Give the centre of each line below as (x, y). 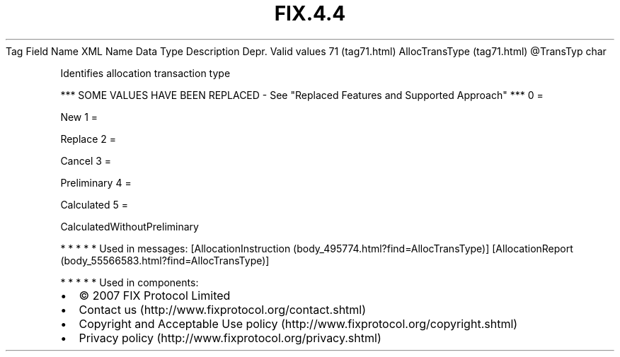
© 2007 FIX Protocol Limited (155, 295)
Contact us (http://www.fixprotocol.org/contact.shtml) (223, 309)
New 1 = (79, 117)
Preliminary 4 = (96, 182)
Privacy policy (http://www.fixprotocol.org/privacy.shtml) (230, 338)
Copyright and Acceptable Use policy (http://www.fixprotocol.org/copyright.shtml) (298, 323)
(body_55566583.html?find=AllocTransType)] (165, 260)
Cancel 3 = (86, 160)
